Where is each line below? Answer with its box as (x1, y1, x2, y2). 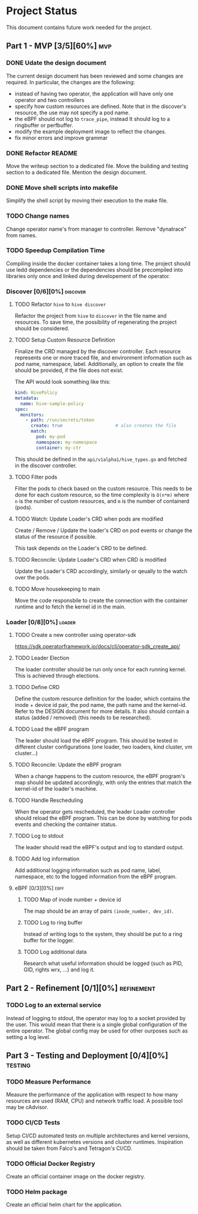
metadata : (14, 395, 40, 401)
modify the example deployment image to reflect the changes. (14, 128, 167, 135)
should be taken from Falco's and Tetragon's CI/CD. (6, 1145, 132, 1152)
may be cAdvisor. (6, 1104, 48, 1111)
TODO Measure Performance (6, 1078, 92, 1086)
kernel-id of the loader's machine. (14, 785, 98, 792)
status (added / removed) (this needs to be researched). (14, 714, 152, 721)
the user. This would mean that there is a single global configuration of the (6, 1021, 187, 1028)
